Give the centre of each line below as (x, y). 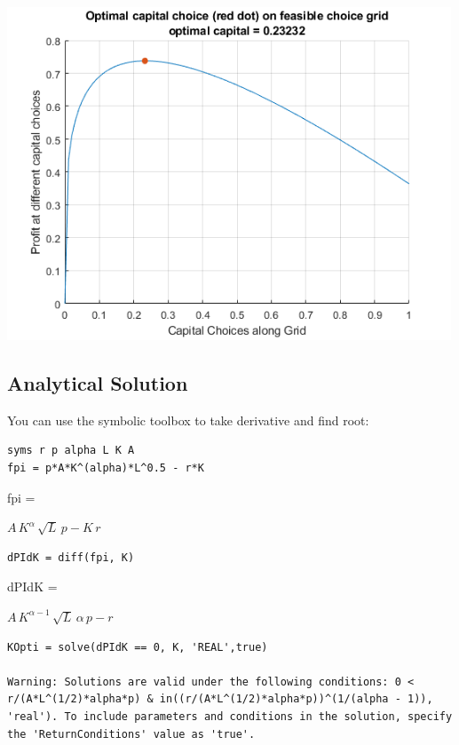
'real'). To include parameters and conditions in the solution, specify (230, 716)
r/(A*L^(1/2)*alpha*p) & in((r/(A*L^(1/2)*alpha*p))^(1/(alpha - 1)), (220, 699)
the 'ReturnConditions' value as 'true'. (131, 734)
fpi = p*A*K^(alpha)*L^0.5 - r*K (106, 468)
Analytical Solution (98, 382)
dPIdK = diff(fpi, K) (71, 557)
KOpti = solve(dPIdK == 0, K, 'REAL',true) (138, 647)
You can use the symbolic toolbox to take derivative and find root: (188, 420)
